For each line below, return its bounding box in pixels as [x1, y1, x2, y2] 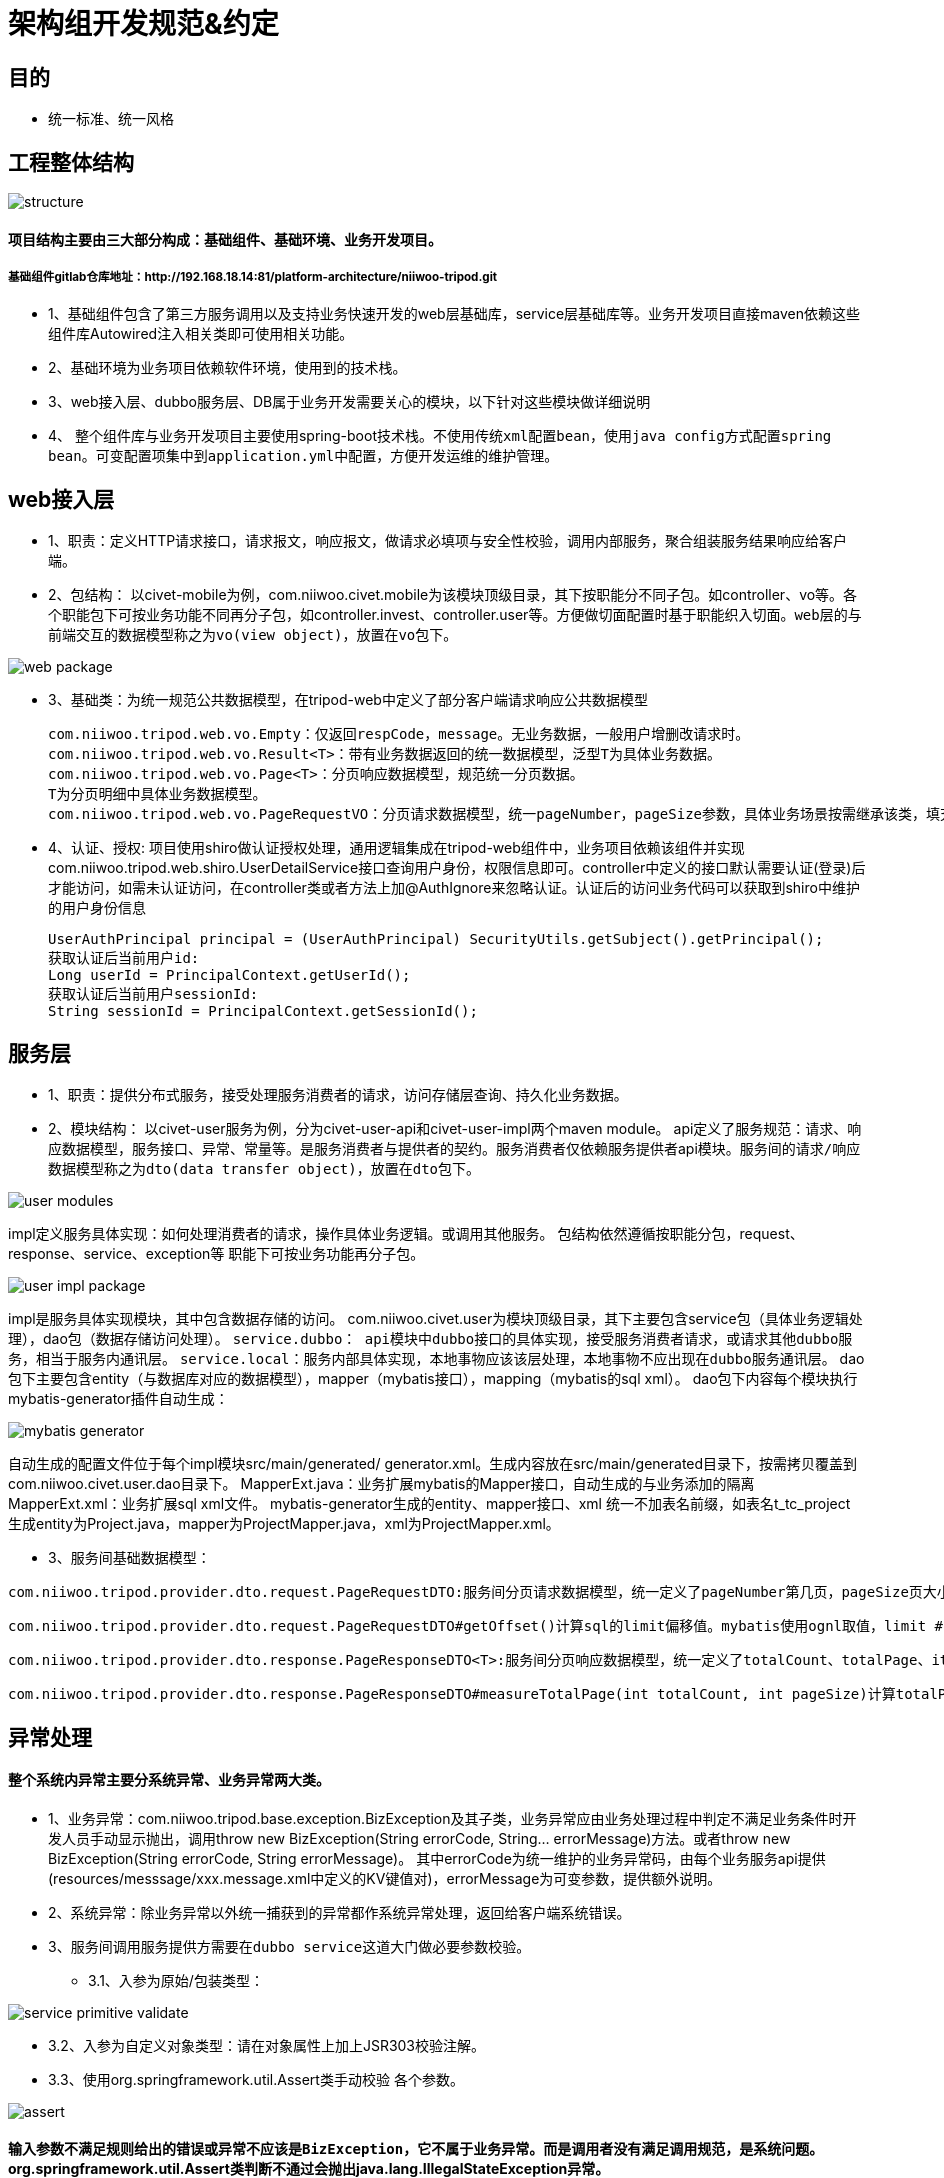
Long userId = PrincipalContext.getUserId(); [48, 967, 411, 984]
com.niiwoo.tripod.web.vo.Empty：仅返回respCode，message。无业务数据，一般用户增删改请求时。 [48, 726, 750, 743]
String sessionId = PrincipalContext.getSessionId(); [48, 1003, 478, 1020]
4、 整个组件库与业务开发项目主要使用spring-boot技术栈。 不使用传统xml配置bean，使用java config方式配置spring [48, 427, 832, 445]
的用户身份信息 [48, 899, 146, 917]
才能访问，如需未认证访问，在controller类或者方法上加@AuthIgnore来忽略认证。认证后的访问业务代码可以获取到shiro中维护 [48, 879, 860, 897]
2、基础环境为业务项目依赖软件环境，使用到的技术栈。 [48, 359, 407, 377]
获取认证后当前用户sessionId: [48, 986, 259, 1003]
